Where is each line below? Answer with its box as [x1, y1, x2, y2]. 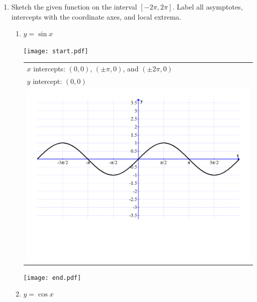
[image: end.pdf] [23, 274, 81, 281]
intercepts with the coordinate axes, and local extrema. [11, 11, 182, 22]
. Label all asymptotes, [172, 2, 243, 12]
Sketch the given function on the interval [11, 2, 137, 12]
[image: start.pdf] [23, 47, 89, 55]
